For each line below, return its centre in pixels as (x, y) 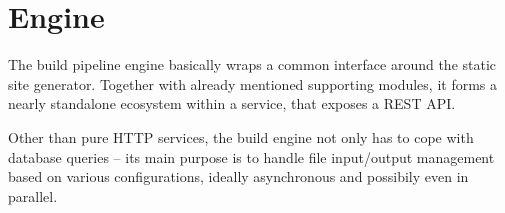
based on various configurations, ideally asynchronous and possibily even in (238, 176)
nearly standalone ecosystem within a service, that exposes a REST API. (232, 103)
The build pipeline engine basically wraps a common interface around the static (252, 64)
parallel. (33, 195)
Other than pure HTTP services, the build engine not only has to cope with (241, 136)
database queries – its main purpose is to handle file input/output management (251, 156)
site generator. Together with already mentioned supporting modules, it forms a (253, 83)
